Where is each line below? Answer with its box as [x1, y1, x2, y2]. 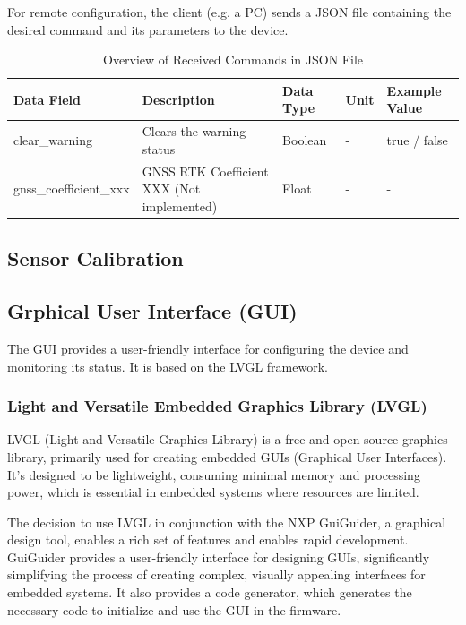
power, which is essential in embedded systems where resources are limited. [7, 483, 419, 501]
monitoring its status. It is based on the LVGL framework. [7, 356, 328, 375]
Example [386, 81, 442, 99]
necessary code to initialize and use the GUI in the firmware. [7, 600, 341, 619]
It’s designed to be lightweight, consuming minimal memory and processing [7, 465, 420, 484]
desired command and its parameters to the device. [7, 20, 289, 39]
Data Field [13, 90, 82, 108]
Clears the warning [142, 122, 246, 141]
